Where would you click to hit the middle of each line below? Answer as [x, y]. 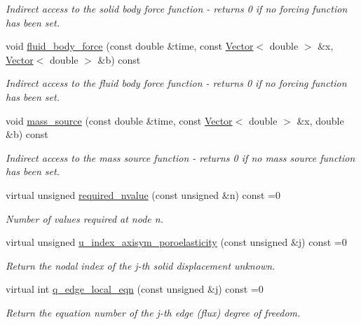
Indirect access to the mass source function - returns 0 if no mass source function [180, 157]
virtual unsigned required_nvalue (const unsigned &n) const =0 [143, 194]
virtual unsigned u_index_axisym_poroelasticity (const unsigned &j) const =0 [176, 242]
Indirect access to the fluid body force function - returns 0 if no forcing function [176, 83]
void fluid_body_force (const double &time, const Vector [130, 46]
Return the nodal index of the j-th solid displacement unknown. [141, 265]
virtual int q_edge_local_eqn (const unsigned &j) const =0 [135, 289]
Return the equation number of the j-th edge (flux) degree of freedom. [153, 312]
